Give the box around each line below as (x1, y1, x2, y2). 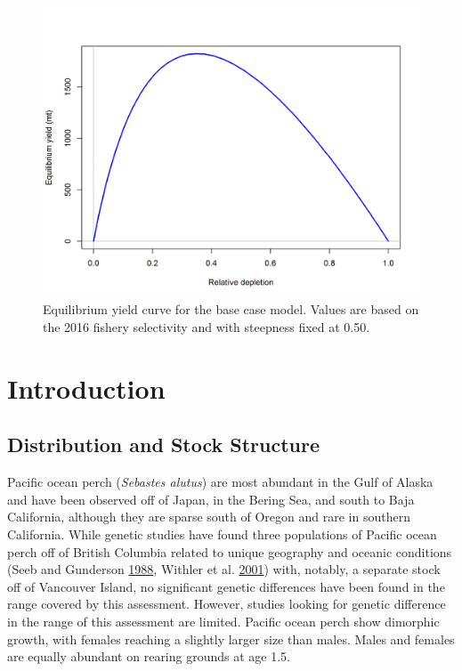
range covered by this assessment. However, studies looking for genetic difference (7, 594, 446, 613)
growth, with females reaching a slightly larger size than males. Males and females (7, 629, 455, 648)
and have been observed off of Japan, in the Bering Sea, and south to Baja (7, 489, 415, 508)
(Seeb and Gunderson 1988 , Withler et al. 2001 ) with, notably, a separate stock (7, 560, 441, 578)
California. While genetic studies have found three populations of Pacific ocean (7, 525, 437, 543)
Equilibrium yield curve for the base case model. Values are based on (43, 300, 419, 319)
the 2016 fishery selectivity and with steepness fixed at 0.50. (43, 318, 370, 336)
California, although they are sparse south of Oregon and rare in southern (7, 507, 410, 526)
